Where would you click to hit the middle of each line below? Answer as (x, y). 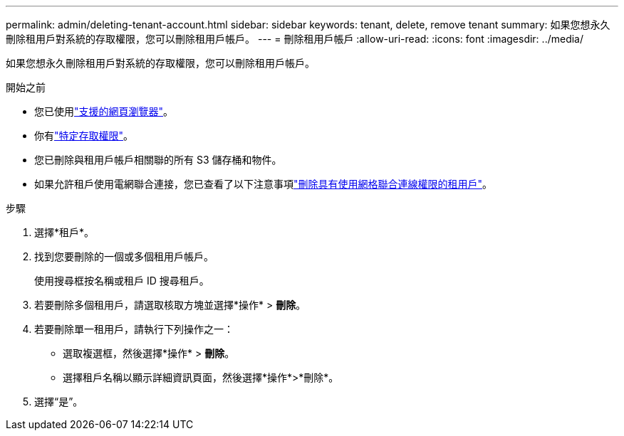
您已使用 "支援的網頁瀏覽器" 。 (104, 111)
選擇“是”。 (59, 402)
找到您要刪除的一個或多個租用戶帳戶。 (124, 256)
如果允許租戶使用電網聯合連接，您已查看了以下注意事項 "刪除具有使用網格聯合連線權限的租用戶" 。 (264, 184)
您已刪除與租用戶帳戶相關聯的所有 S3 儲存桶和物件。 (158, 160)
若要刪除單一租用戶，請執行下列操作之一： (134, 329)
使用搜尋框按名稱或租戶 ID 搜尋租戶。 (122, 281)
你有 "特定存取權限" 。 (84, 135)
